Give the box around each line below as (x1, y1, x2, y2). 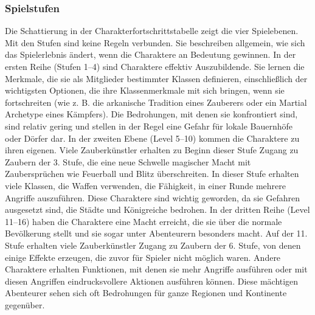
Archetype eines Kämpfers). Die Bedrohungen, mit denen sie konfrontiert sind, (5, 108, 298, 120)
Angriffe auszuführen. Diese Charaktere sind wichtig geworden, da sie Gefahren (5, 191, 300, 204)
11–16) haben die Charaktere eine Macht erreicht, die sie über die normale (5, 215, 282, 227)
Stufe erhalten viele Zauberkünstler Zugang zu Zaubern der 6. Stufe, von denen (5, 238, 301, 251)
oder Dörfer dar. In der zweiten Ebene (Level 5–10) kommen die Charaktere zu (5, 131, 300, 144)
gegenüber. (5, 298, 45, 311)
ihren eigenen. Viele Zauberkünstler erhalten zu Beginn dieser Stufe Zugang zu (5, 144, 299, 156)
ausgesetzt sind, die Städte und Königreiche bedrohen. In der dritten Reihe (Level (5, 203, 310, 216)
